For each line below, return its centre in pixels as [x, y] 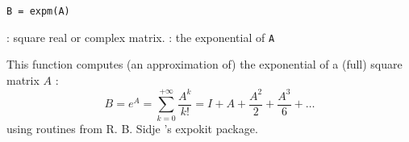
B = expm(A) [38, 11]
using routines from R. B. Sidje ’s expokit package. [132, 128]
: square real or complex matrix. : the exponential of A [141, 37]
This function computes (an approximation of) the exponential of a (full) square [204, 64]
